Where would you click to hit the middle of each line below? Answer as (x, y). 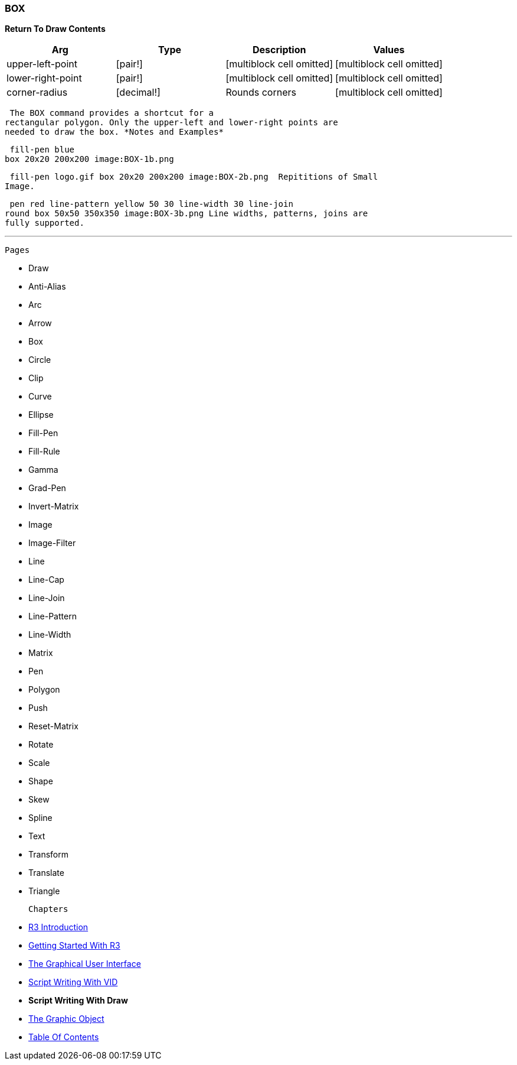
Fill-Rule (44, 452)
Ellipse (41, 415)
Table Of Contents (64, 1037)
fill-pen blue (42, 150)
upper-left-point (42, 64)
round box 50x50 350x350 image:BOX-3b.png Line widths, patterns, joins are (186, 214)
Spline (40, 818)
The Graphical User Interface (85, 964)
